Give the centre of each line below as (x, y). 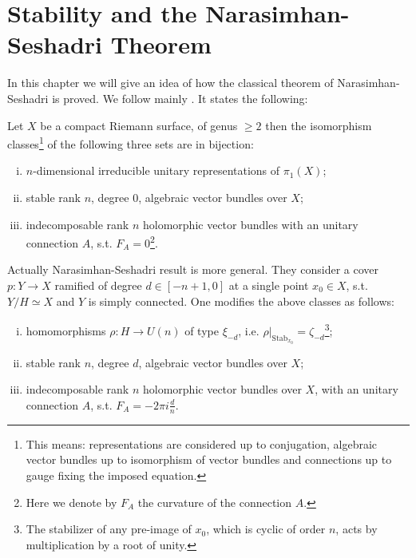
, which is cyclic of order (266, 529)
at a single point (269, 285)
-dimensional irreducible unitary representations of (156, 170)
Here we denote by (71, 502)
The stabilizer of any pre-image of (109, 529)
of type (202, 330)
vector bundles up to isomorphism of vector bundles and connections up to (209, 459)
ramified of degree (98, 285)
